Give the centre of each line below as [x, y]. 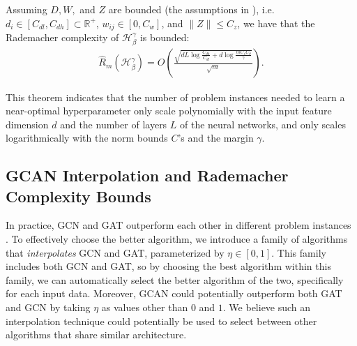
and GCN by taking [48, 307]
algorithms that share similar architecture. [96, 334]
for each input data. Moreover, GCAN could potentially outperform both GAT [174, 293]
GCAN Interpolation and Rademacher [147, 175]
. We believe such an [267, 307]
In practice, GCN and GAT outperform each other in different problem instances [178, 225]
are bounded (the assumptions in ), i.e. [191, 9]
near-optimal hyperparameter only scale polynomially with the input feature [169, 111]
